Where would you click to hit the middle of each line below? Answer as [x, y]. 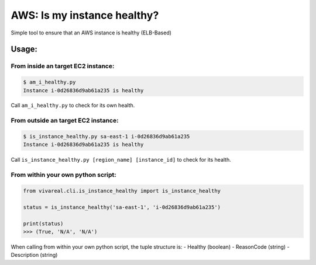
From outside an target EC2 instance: [65, 121]
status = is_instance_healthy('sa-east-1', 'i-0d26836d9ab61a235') [122, 207]
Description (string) [34, 255]
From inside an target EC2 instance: [63, 66]
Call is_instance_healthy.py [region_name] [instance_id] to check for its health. [121, 160]
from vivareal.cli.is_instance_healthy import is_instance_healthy [122, 191]
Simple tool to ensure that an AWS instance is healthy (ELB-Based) [91, 33]
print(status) [43, 224]
